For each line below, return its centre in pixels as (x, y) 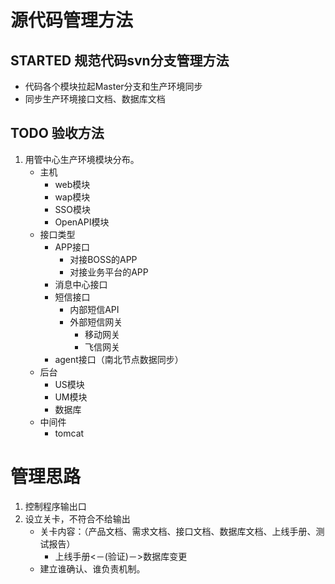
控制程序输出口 (55, 506)
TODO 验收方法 (57, 133)
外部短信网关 (96, 322)
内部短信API (94, 309)
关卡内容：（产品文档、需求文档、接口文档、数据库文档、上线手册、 (178, 531)
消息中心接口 (81, 284)
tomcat (69, 433)
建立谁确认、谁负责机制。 (92, 568)
